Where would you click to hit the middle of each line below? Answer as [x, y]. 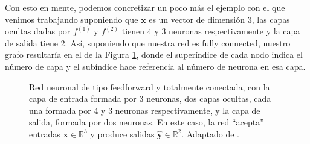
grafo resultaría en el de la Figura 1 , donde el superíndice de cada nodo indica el [154, 55]
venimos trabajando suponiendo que [72, 19]
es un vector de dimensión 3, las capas [219, 19]
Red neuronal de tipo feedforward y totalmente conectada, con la [150, 86]
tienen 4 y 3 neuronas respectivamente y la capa [211, 31]
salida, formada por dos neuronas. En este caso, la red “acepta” [147, 122]
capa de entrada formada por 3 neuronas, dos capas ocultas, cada [150, 99]
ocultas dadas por [38, 31]
